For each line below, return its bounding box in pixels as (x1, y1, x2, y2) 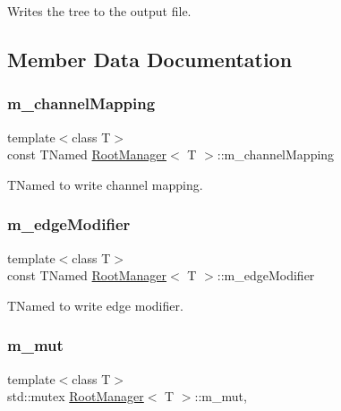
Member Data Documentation (7, 45, 293, 73)
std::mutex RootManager (7, 387, 144, 406)
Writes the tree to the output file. (7, 2, 192, 20)
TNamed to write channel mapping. (7, 175, 203, 193)
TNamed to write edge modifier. (7, 295, 183, 314)
